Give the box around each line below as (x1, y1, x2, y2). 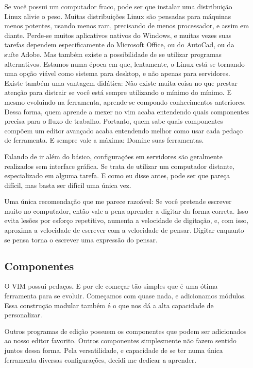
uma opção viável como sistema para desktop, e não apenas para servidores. (4, 68, 230, 78)
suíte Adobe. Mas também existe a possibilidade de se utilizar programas (4, 49, 222, 59)
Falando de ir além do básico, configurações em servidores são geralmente (4, 151, 223, 161)
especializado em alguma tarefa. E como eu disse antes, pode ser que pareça (4, 170, 230, 181)
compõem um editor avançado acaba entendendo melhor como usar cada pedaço (4, 125, 243, 135)
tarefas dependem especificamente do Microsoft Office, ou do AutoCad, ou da (4, 39, 235, 50)
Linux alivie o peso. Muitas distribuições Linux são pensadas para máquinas (4, 11, 231, 21)
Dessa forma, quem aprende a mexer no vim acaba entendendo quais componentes (4, 106, 249, 116)
